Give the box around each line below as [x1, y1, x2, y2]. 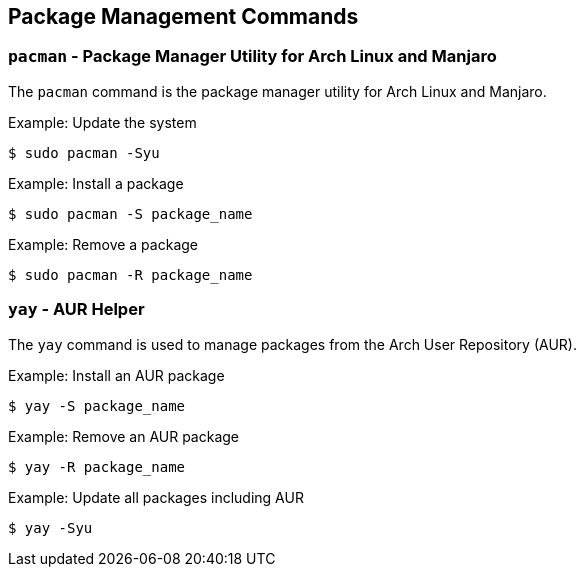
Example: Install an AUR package [8, 366, 225, 384]
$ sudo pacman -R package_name [8, 266, 253, 283]
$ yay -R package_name [8, 458, 186, 475]
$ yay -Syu [8, 519, 93, 536]
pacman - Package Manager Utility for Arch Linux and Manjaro [8, 46, 497, 67]
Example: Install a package [8, 174, 184, 192]
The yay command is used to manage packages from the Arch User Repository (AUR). [8, 335, 577, 353]
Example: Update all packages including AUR [8, 488, 304, 506]
